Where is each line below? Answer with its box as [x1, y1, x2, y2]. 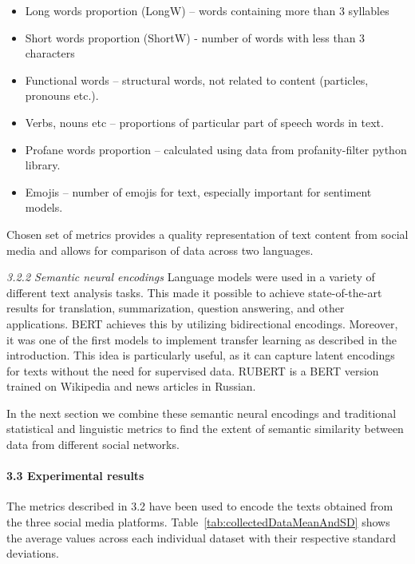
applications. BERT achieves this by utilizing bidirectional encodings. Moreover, [6, 315, 398, 332]
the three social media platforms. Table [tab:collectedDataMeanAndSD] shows [6, 514, 390, 530]
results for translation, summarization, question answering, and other [6, 300, 345, 316]
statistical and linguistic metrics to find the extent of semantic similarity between [6, 420, 404, 437]
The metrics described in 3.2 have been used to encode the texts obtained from [6, 498, 393, 514]
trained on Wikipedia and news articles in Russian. [6, 378, 256, 395]
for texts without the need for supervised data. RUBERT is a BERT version [6, 362, 379, 379]
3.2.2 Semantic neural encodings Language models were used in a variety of [6, 268, 375, 285]
